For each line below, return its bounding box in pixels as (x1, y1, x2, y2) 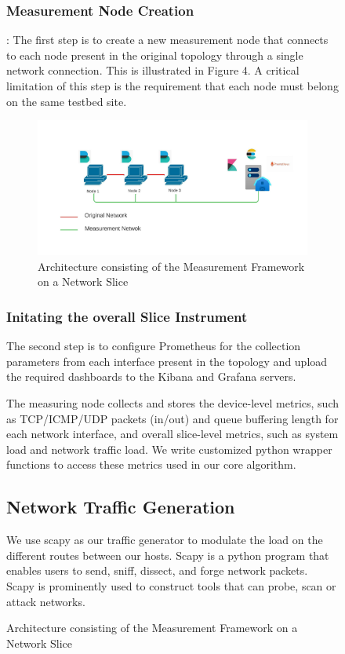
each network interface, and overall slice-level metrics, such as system (6, 426, 339, 442)
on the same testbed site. (6, 93, 127, 109)
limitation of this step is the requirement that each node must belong (6, 78, 339, 93)
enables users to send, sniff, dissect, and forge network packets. (6, 562, 308, 579)
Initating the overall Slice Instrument (6, 306, 248, 326)
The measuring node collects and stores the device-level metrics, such (6, 394, 340, 411)
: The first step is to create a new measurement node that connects (6, 31, 329, 48)
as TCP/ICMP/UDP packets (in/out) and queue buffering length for (6, 410, 339, 426)
